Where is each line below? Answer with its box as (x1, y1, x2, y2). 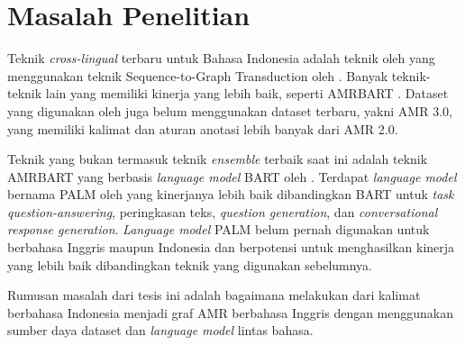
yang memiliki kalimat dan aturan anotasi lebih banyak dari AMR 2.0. (7, 119, 398, 138)
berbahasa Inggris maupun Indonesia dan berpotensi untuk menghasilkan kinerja (7, 238, 455, 257)
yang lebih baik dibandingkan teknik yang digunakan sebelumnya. (7, 255, 373, 274)
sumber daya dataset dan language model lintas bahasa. (7, 321, 314, 340)
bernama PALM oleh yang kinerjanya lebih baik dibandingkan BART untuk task (7, 185, 454, 204)
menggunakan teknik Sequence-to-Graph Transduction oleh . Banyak (7, 66, 388, 85)
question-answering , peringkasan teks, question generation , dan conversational (7, 202, 438, 221)
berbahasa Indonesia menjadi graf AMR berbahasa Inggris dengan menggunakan (7, 303, 454, 322)
